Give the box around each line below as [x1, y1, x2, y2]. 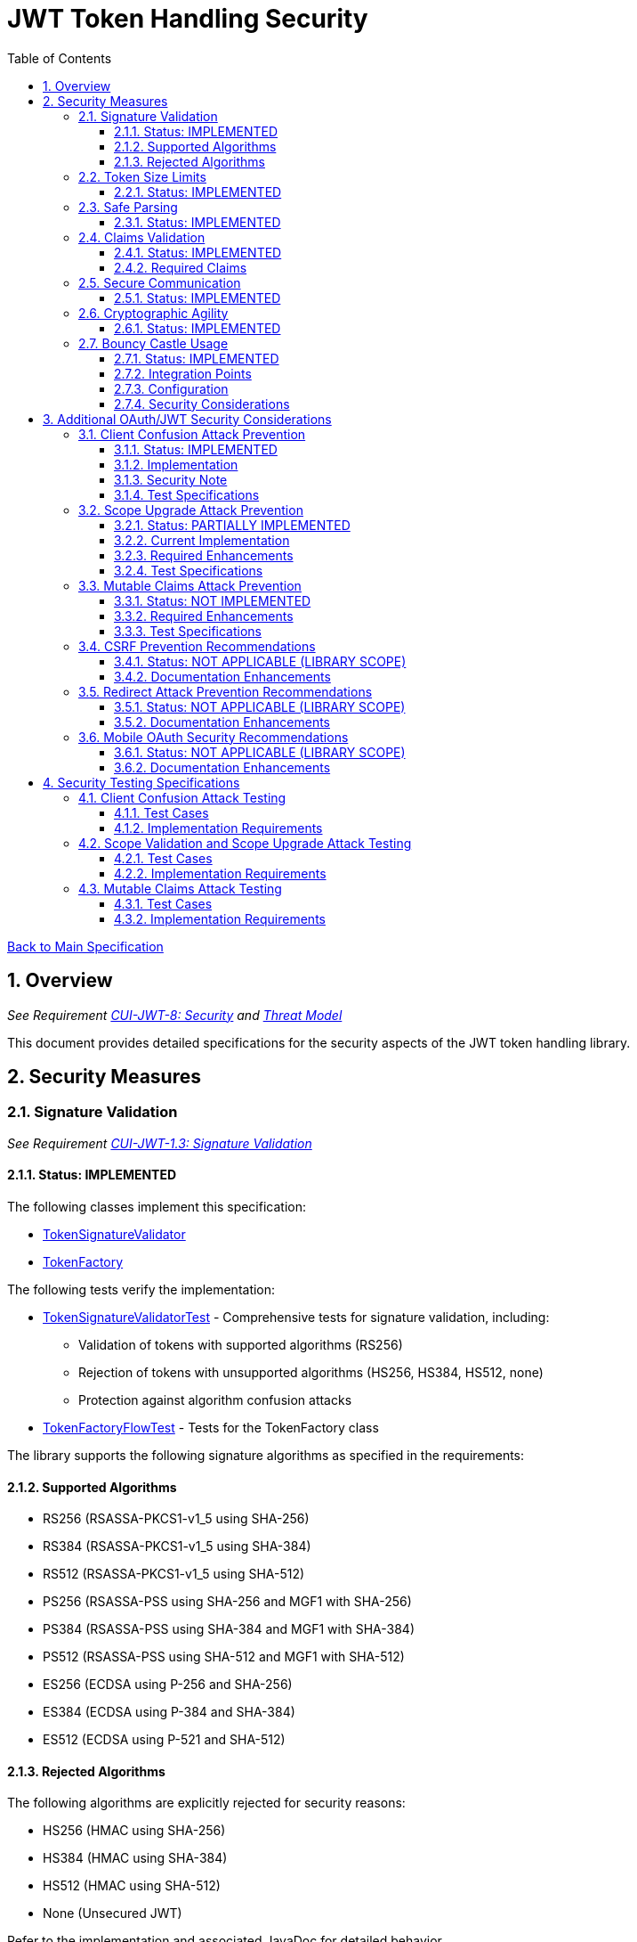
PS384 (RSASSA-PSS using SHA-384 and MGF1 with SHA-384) [43, 1621, 415, 1637]
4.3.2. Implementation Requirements [114, 910, 326, 926]
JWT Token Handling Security [7, 4, 368, 34]
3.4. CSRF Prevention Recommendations [78, 638, 316, 654]
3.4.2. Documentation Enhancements [114, 668, 331, 684]
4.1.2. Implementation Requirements [114, 820, 323, 836]
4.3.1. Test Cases [114, 895, 213, 911]
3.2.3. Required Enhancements [114, 547, 294, 563]
